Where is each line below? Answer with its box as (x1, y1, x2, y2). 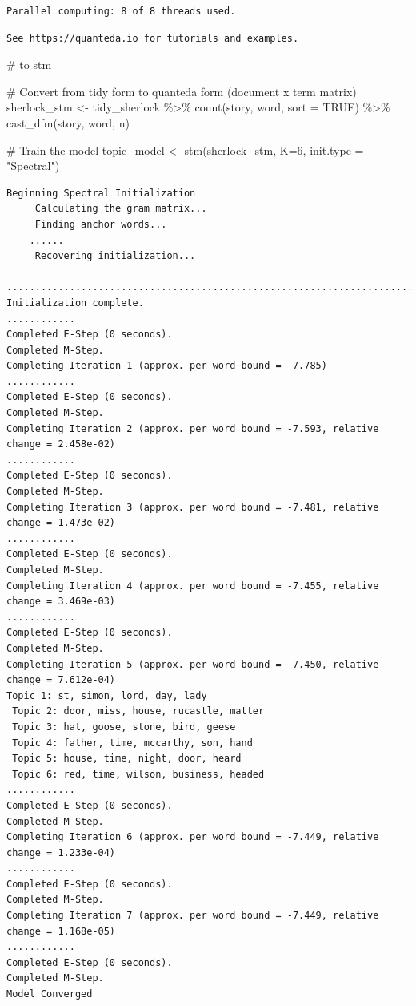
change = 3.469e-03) (6, 596, 116, 608)
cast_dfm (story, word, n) (6, 114, 130, 131)
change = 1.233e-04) (6, 846, 116, 859)
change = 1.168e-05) (6, 925, 116, 937)
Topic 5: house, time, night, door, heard (12, 753, 242, 765)
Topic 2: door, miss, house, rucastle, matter (12, 705, 265, 717)
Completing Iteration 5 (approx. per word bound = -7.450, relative (6, 658, 379, 670)
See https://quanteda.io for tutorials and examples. (6, 32, 299, 44)
